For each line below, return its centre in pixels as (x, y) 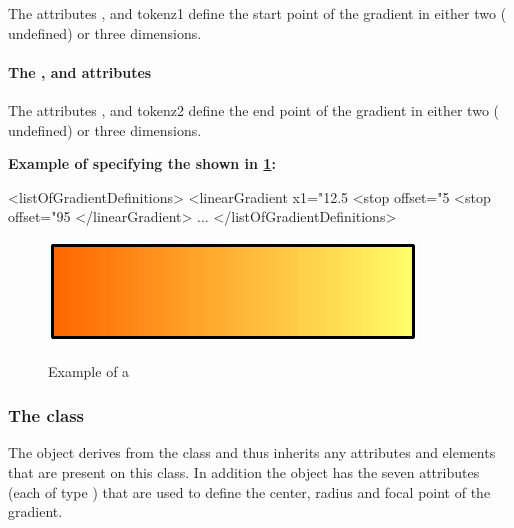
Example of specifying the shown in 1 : (142, 163)
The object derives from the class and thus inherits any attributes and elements (252, 452)
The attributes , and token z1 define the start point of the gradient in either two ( (257, 13)
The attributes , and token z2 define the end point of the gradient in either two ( (253, 109)
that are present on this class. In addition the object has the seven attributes (244, 471)
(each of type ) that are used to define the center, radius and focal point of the (249, 491)
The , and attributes (80, 71)
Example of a (89, 370)
